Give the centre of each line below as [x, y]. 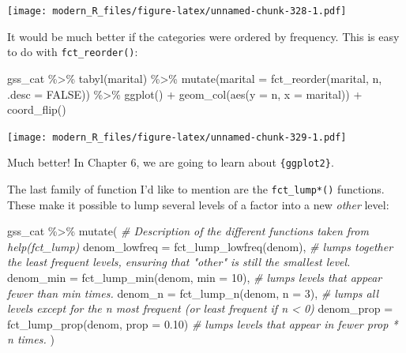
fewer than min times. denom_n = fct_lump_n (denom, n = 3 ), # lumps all [193, 293]
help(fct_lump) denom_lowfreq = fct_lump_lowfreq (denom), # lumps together [200, 246]
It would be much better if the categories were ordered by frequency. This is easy [203, 36]
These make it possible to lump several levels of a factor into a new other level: [198, 204]
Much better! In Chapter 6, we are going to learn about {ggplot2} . [171, 162]
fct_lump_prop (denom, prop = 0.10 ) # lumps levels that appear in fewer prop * [203, 323]
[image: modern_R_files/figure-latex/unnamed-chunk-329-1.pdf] [177, 137]
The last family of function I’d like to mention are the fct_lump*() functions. [196, 189]
